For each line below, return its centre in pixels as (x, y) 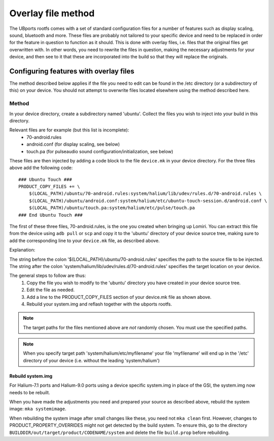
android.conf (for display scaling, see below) (73, 144)
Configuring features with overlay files (72, 71)
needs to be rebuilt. (30, 392)
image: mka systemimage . (38, 409)
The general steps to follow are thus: (48, 276)
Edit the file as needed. (51, 290)
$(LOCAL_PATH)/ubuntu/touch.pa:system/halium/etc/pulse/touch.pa (112, 208)
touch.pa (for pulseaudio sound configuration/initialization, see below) (100, 151)
